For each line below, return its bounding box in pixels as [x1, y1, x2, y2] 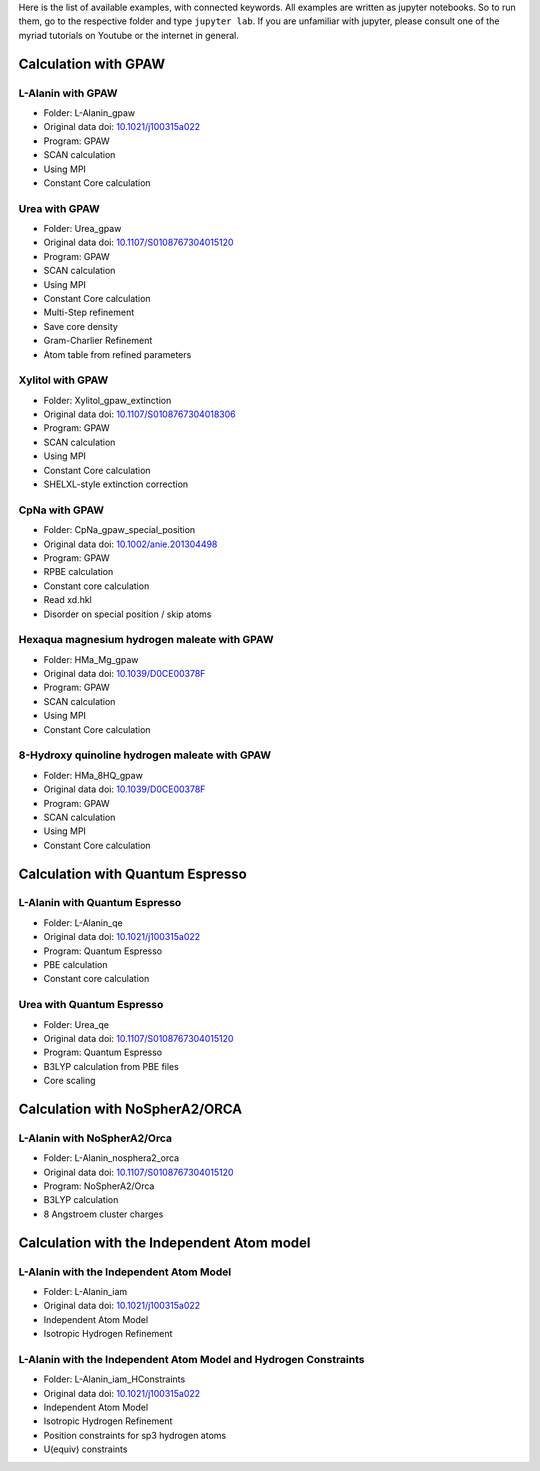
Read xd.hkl [43, 594, 92, 606]
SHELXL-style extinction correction [43, 478, 189, 490]
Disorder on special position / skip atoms [43, 608, 212, 620]
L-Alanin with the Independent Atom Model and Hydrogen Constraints [18, 1352, 365, 1366]
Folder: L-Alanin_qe [43, 916, 124, 929]
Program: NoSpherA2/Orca [43, 1180, 155, 1192]
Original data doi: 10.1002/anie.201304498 [43, 538, 218, 550]
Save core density [43, 320, 119, 332]
